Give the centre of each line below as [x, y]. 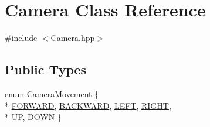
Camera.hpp [73, 38]
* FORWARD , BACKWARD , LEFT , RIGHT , [88, 105]
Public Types [46, 69]
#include [21, 38]
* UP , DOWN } [33, 117]
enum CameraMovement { [52, 93]
